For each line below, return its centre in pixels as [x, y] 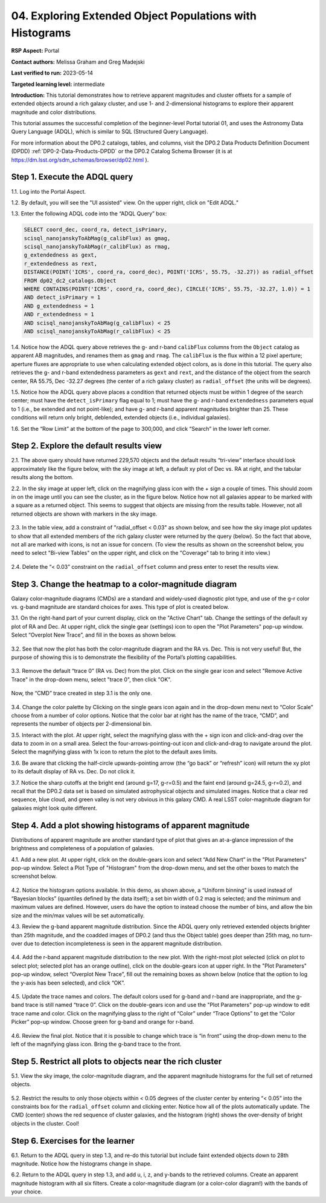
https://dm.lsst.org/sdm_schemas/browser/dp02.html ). [80, 160]
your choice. [27, 1192]
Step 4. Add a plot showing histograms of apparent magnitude [130, 825]
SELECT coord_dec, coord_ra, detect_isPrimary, [95, 230]
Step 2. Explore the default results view [87, 446]
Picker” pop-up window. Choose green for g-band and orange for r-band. [103, 1022]
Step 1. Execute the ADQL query [72, 177]
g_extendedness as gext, [61, 255]
